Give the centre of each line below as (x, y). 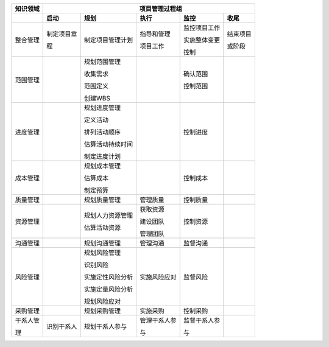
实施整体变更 (202, 40)
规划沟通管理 (102, 243)
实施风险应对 (158, 277)
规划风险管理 (102, 253)
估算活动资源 (102, 227)
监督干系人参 (202, 321)
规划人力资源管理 (108, 215)
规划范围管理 (102, 62)
